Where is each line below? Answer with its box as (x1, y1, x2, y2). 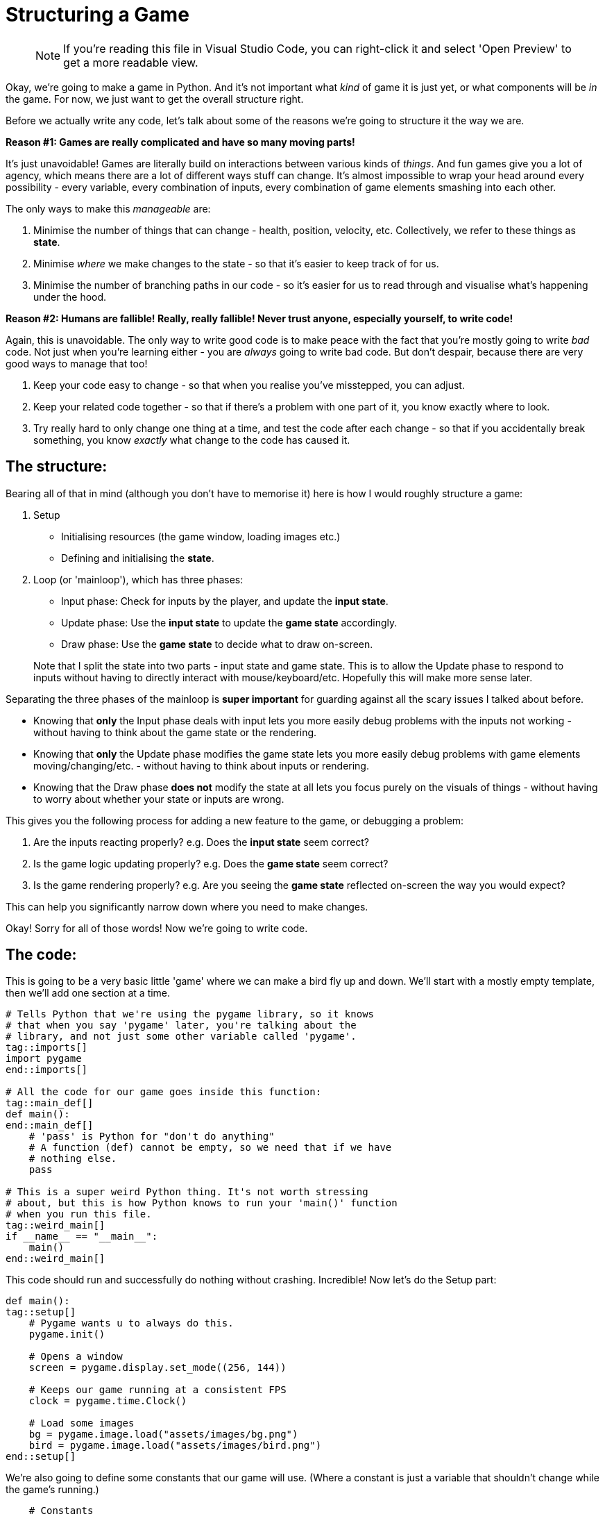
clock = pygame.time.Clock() (28, 1395, 187, 1407)
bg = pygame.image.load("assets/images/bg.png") (28, 1429, 298, 1440)
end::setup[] (6, 1451, 76, 1463)
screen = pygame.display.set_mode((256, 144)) (28, 1362, 287, 1374)
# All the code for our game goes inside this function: (6, 1086, 322, 1098)
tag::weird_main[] (6, 1220, 105, 1231)
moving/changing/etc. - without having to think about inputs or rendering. (33, 759, 369, 772)
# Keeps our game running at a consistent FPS (28, 1384, 287, 1396)
